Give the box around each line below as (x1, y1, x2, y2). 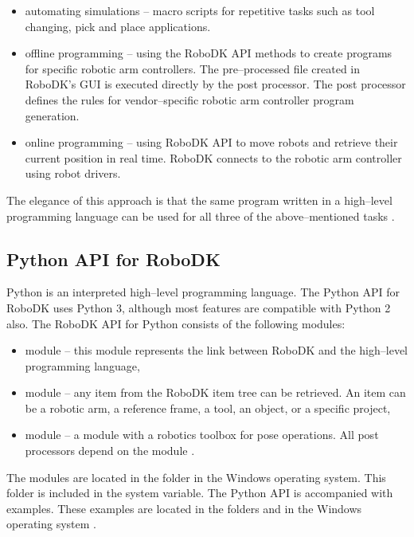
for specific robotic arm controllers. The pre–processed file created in (25, 60, 361, 76)
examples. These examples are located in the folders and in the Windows (6, 500, 362, 516)
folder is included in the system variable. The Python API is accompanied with (6, 484, 393, 501)
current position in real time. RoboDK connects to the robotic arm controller (25, 149, 402, 166)
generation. (25, 107, 80, 123)
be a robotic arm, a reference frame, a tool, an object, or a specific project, (25, 399, 391, 416)
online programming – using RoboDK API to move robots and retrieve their (25, 134, 398, 151)
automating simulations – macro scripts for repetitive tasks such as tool (25, 2, 375, 18)
